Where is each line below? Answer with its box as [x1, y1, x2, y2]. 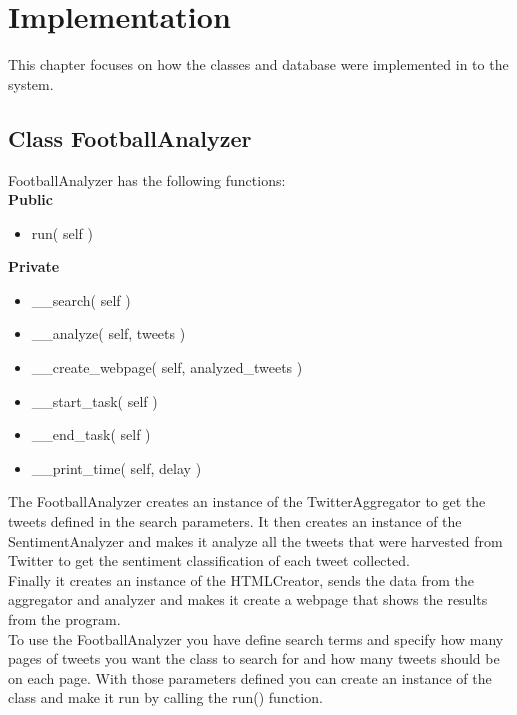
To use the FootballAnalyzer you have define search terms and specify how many [8, 628, 504, 649]
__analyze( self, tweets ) [31, 323, 186, 344]
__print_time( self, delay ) [31, 457, 202, 478]
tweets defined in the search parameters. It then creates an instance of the [8, 511, 462, 532]
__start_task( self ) [31, 390, 158, 411]
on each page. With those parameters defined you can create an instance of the [8, 667, 492, 688]
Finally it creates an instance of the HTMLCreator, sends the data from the [8, 569, 474, 590]
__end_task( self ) [31, 424, 151, 445]
